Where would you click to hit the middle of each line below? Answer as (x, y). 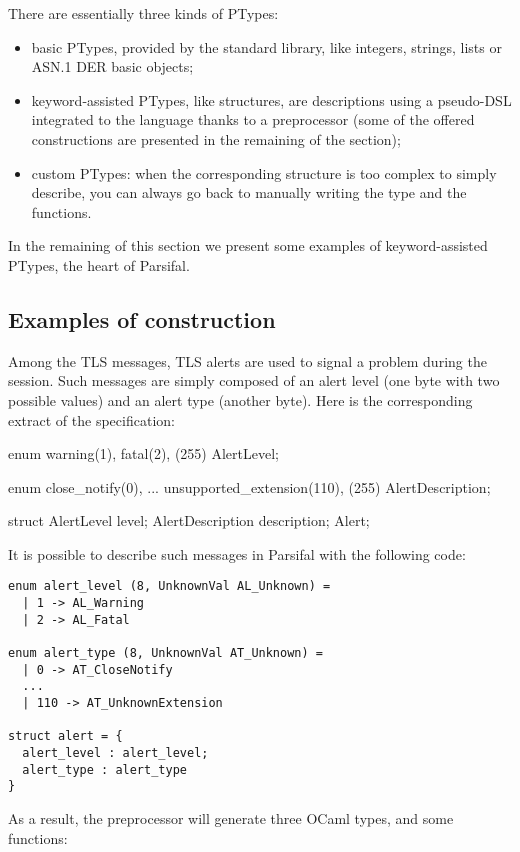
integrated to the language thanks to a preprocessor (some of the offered (253, 119)
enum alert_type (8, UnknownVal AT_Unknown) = (165, 653)
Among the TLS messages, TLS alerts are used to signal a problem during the (247, 360)
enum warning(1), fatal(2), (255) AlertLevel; (143, 453)
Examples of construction (142, 318)
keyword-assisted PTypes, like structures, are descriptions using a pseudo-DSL (271, 99)
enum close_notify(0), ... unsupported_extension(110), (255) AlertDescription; (249, 486)
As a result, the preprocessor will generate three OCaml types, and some (231, 818)
